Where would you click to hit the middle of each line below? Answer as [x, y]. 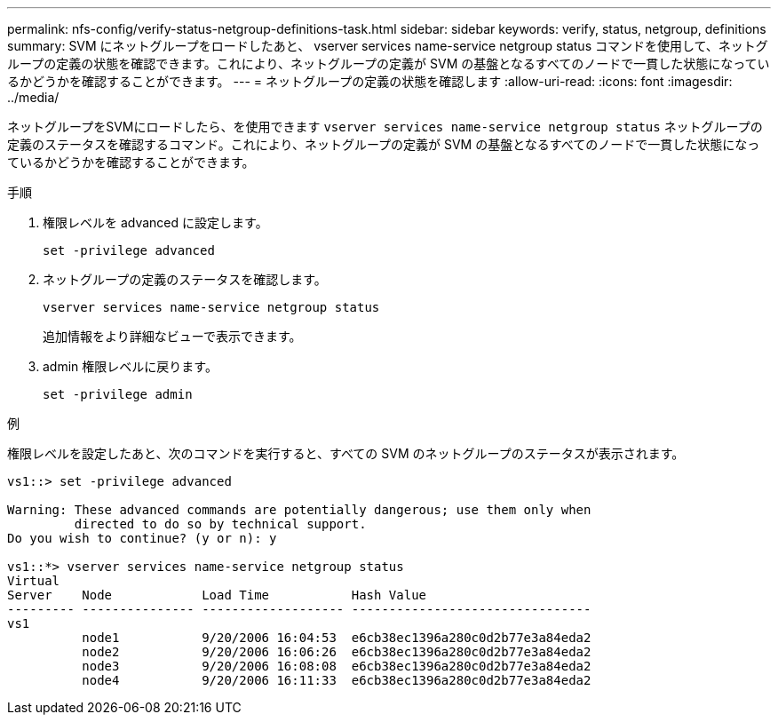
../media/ [33, 97]
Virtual [34, 581]
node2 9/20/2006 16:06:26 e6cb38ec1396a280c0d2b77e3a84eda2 [337, 652]
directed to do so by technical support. [220, 524]
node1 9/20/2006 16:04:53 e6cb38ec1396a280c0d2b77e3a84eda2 [337, 638]
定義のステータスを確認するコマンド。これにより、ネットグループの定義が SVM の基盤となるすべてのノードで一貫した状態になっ [384, 144]
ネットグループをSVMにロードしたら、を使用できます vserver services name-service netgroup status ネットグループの [385, 127]
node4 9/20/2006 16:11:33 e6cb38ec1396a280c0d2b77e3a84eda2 [337, 680]
